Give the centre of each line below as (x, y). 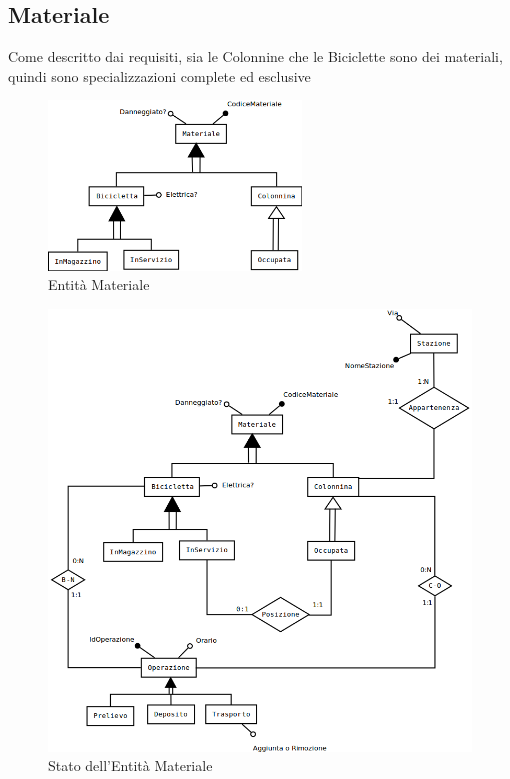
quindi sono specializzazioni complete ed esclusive (159, 75)
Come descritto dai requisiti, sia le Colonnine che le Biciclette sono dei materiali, (255, 56)
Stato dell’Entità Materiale (130, 765)
